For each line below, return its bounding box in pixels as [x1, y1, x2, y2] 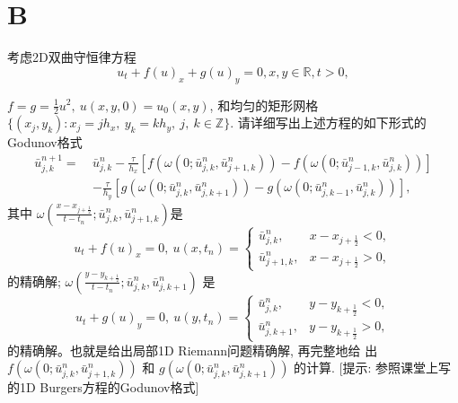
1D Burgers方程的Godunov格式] [19, 378, 199, 397]
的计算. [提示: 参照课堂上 [294, 358, 439, 377]
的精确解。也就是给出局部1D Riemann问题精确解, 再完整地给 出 [7, 340, 378, 359]
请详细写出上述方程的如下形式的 [237, 113, 427, 132]
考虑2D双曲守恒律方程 [7, 48, 137, 66]
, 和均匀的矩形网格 [209, 95, 319, 114]
